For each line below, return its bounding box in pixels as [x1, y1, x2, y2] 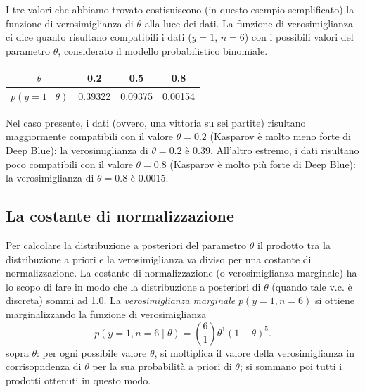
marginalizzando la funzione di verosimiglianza [6, 306, 207, 321]
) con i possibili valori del [244, 30, 354, 44]
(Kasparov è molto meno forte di [210, 129, 351, 144]
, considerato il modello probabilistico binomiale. [58, 43, 268, 58]
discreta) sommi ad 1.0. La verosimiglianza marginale [6, 293, 236, 308]
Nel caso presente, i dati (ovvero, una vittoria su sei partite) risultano [6, 115, 306, 129]
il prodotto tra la [257, 237, 331, 252]
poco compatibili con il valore [6, 156, 133, 171]
